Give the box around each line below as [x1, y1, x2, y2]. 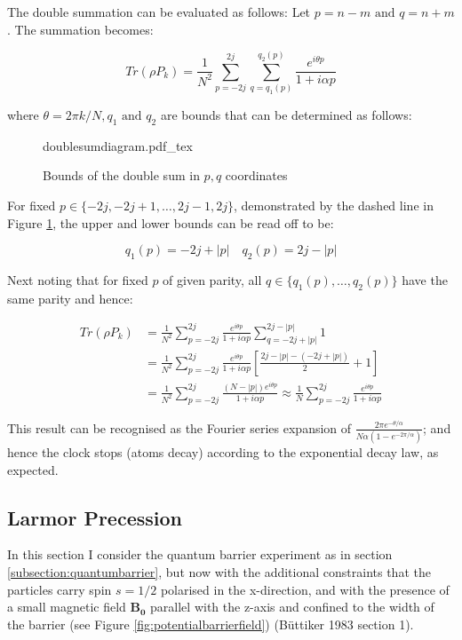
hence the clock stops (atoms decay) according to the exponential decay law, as [7, 443, 439, 461]
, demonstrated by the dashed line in [233, 196, 434, 215]
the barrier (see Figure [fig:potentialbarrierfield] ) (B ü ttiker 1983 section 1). [7, 614, 414, 633]
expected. [7, 460, 59, 478]
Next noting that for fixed [7, 271, 148, 289]
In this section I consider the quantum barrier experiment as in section [7, 545, 393, 564]
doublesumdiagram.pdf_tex [43, 136, 193, 154]
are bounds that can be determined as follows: [160, 106, 412, 124]
